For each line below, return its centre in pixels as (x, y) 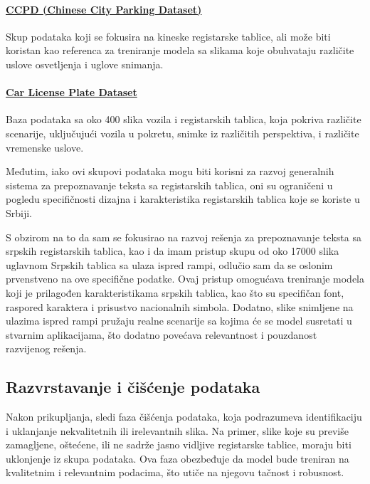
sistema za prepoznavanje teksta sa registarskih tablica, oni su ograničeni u (169, 185)
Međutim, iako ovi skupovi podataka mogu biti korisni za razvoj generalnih (170, 171)
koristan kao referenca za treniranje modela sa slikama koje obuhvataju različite (180, 50)
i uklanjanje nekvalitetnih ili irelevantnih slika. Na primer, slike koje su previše (177, 430)
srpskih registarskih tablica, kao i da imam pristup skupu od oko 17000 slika (173, 251)
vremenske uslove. (45, 147)
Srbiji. (19, 212)
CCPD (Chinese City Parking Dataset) (104, 9)
